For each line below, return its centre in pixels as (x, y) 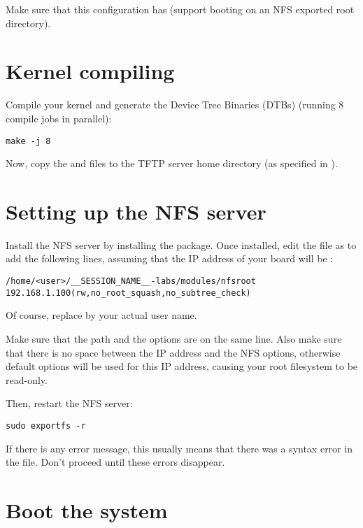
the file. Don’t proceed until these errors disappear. (115, 462)
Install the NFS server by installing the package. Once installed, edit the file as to (181, 244)
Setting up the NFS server (136, 211)
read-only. (27, 379)
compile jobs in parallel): (59, 118)
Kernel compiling (90, 71)
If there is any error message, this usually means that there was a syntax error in (179, 448)
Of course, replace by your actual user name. (101, 315)
